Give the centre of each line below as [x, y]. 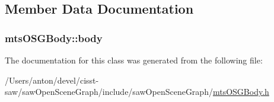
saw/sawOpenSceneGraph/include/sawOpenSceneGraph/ [109, 92]
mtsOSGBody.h [241, 92]
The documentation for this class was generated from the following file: [134, 60]
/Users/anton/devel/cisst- [52, 80]
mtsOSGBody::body [54, 38]
